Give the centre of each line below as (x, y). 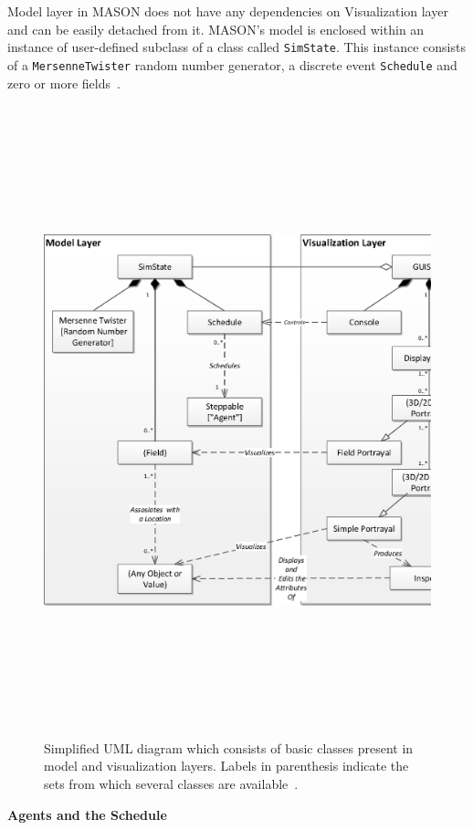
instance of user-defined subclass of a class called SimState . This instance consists (236, 47)
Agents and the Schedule (87, 814)
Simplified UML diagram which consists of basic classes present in (229, 747)
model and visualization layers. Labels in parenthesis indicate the (226, 766)
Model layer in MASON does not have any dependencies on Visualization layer (228, 11)
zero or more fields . (64, 83)
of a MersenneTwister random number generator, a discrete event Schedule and (232, 64)
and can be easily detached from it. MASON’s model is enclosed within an (216, 29)
